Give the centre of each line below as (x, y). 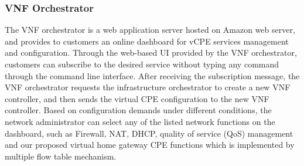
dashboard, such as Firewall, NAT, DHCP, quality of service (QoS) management (149, 133)
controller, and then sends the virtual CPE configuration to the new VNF (137, 98)
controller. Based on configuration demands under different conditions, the (138, 110)
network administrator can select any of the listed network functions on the (140, 121)
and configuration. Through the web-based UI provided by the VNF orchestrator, (151, 52)
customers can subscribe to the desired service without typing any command (142, 64)
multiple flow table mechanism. (61, 156)
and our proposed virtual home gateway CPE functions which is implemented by (150, 145)
